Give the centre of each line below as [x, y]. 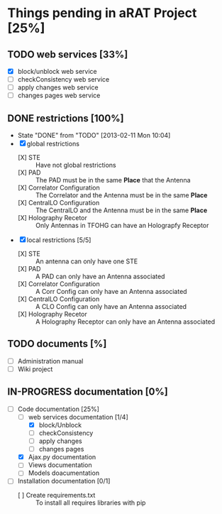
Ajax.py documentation [62, 457]
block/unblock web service [57, 71]
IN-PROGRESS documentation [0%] [88, 392]
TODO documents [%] [57, 344]
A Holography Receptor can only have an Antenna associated [125, 322]
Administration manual [50, 361]
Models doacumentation [64, 473]
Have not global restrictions [76, 165]
